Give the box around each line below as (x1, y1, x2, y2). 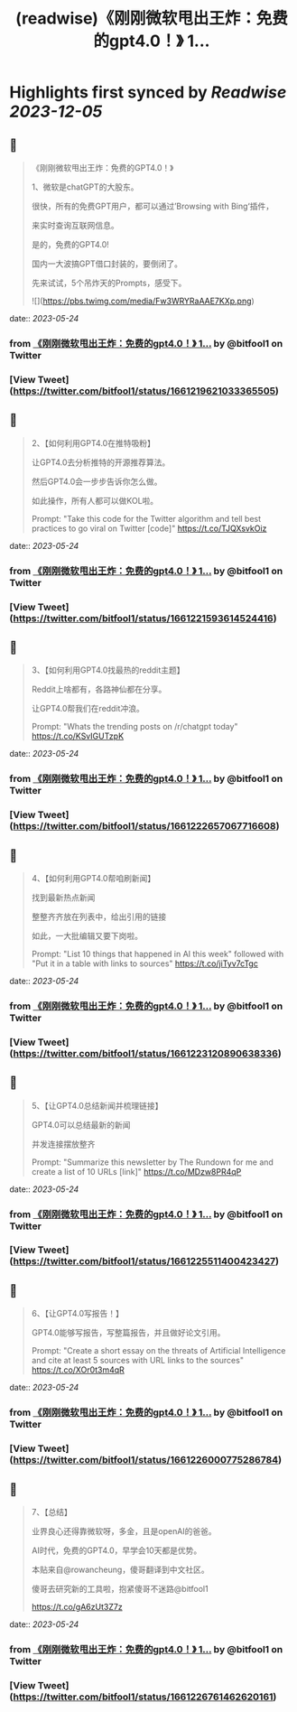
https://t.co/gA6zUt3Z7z (31, 1601, 124, 1612)
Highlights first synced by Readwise (9, 82, 287, 103)
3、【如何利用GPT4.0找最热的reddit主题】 (31, 665, 185, 675)
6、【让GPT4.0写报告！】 (31, 1308, 125, 1319)
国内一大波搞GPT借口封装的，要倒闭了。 (31, 258, 183, 269)
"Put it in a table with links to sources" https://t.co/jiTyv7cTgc (31, 958, 259, 969)
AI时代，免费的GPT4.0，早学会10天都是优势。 (31, 1545, 202, 1556)
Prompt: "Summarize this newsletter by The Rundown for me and (31, 1157, 274, 1168)
